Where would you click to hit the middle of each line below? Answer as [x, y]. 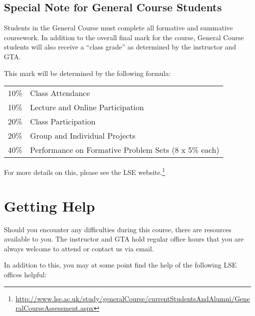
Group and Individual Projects [83, 136]
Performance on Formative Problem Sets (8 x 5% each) [125, 150]
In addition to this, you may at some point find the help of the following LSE [120, 265]
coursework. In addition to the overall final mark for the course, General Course [124, 37]
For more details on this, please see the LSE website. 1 [85, 171]
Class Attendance [60, 93]
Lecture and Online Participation [87, 107]
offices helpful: [25, 274]
